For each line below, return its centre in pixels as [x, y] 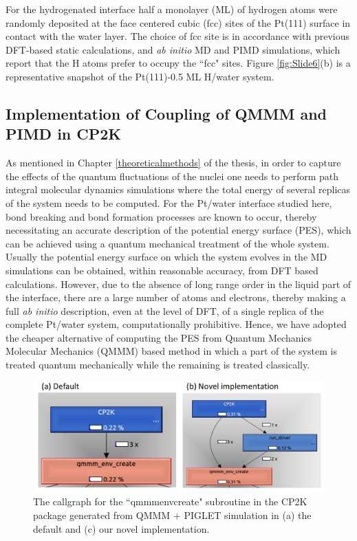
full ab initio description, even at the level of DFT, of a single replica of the [165, 310]
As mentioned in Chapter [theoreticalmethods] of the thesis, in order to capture [173, 163]
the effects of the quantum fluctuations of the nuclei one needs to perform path [172, 176]
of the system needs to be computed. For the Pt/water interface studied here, [169, 202]
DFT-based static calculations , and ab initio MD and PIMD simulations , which [173, 49]
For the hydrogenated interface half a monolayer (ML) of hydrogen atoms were [172, 9]
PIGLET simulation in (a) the [248, 515]
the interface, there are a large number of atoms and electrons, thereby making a [176, 297]
